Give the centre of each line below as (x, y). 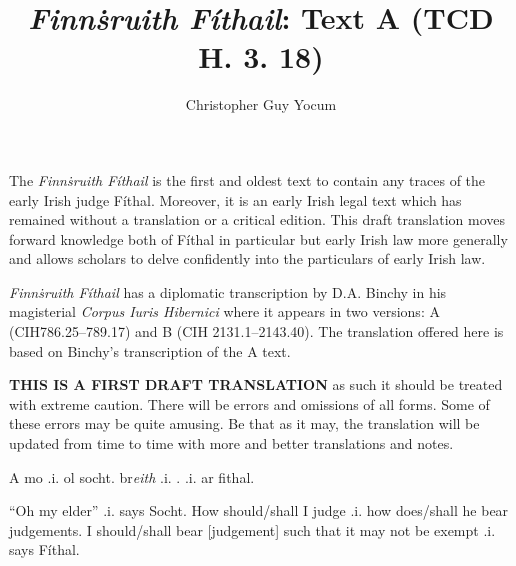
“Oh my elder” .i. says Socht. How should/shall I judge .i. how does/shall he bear (259, 510)
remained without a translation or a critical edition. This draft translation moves (257, 219)
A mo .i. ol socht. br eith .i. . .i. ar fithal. (132, 476)
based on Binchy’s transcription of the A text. (150, 350)
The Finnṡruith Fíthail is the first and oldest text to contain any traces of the (247, 179)
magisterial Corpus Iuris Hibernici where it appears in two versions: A (224, 311)
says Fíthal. (44, 549)
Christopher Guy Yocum (261, 104)
